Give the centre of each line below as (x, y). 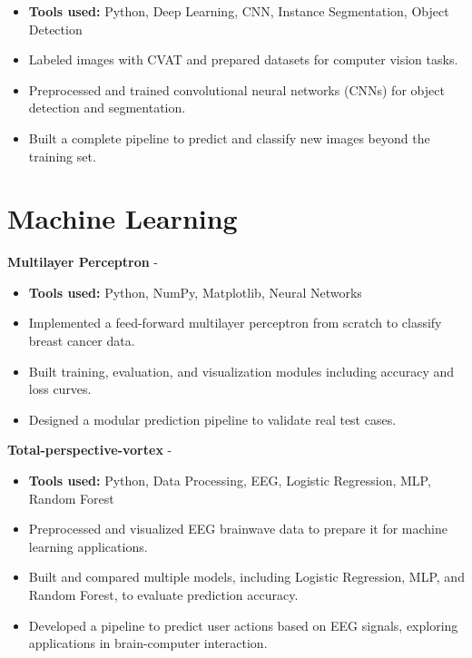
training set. (62, 156)
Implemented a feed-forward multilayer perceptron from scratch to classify (235, 323)
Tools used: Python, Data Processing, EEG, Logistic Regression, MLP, (230, 481)
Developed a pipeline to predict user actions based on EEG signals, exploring (243, 625)
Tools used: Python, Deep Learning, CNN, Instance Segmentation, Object (239, 11)
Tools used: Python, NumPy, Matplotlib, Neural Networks (195, 292)
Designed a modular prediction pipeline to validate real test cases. (212, 419)
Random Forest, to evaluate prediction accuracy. (163, 594)
